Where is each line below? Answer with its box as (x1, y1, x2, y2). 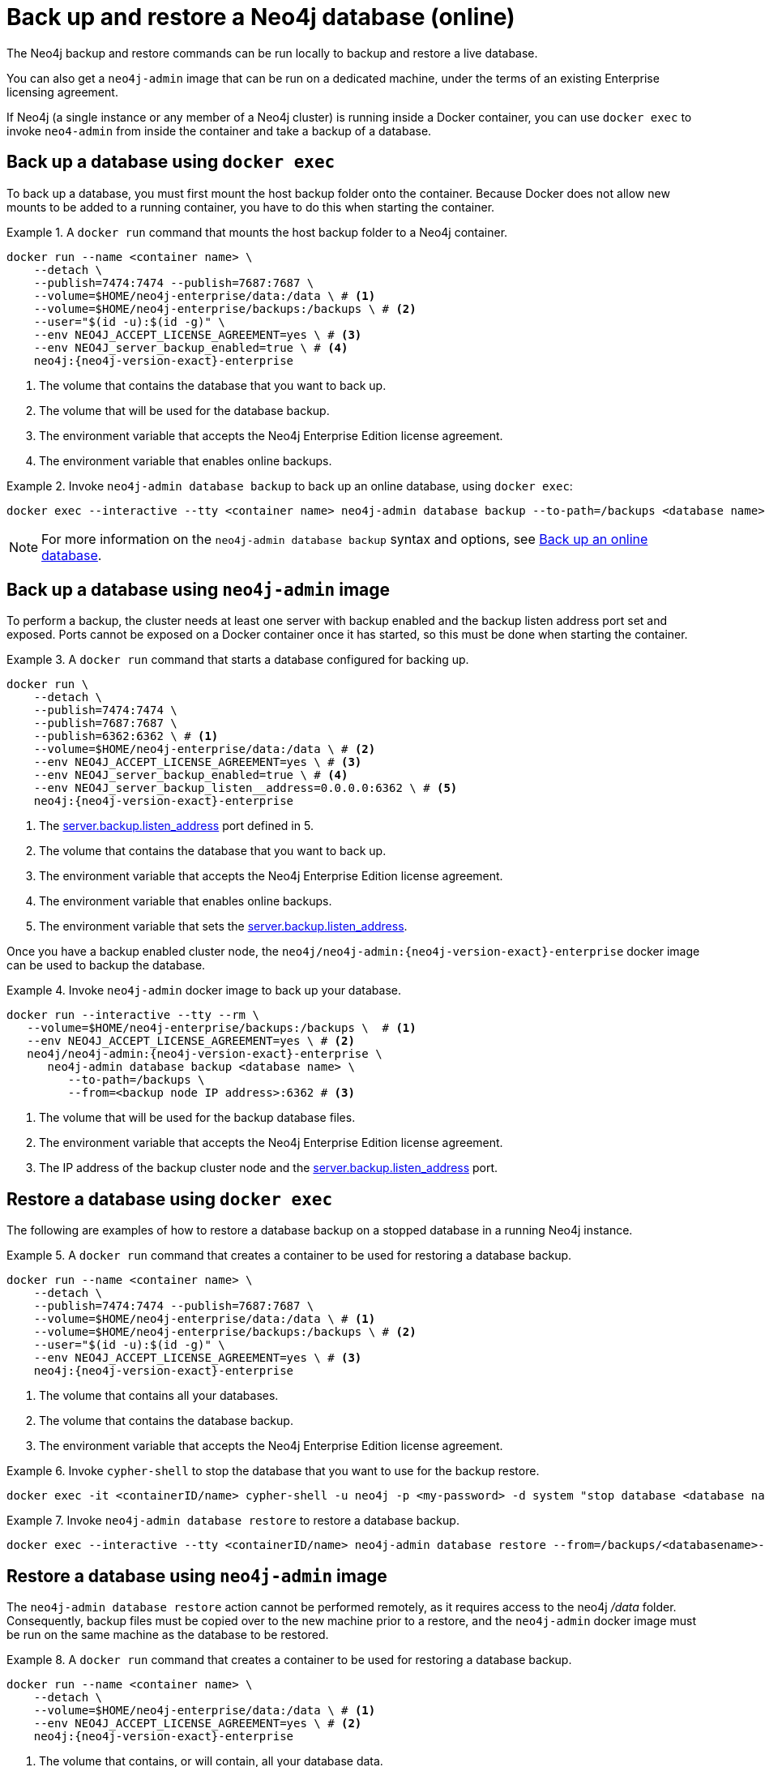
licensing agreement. (6, 84, 118, 99)
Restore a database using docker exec (6, 1188, 333, 1209)
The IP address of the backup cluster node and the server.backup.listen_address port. (39, 1161, 498, 1175)
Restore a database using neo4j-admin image (6, 1565, 387, 1586)
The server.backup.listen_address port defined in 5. (39, 819, 314, 833)
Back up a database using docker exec (6, 152, 335, 173)
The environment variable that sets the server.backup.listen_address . (39, 919, 408, 934)
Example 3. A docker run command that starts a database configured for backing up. (6, 652, 469, 667)
